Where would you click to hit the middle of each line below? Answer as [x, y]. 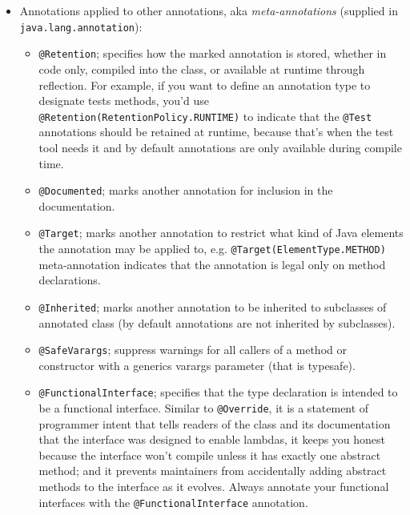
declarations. [70, 280]
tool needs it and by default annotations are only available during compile [220, 147]
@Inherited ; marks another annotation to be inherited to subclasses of [213, 306]
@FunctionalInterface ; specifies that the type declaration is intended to [218, 392]
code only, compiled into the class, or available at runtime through [202, 68]
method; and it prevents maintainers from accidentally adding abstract [213, 471]
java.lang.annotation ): [81, 26]
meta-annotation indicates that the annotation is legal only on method [212, 264]
